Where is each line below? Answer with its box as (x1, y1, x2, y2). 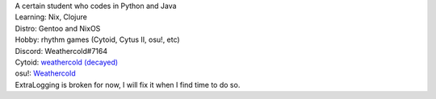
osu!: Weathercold (15, 68, 76, 78)
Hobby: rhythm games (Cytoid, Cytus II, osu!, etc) (15, 35, 181, 44)
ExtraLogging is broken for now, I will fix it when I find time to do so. (15, 80, 241, 89)
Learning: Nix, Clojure (15, 12, 88, 22)
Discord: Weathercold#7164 (15, 46, 108, 56)
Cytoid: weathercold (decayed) (15, 57, 119, 67)
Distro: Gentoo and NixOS (15, 23, 101, 33)
